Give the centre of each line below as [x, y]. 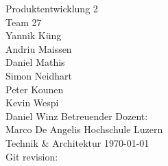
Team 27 [24, 22]
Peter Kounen [35, 89]
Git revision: [32, 156]
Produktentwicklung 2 [52, 8]
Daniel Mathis [35, 62]
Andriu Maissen [39, 48]
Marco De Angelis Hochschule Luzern [84, 129]
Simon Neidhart [39, 75]
